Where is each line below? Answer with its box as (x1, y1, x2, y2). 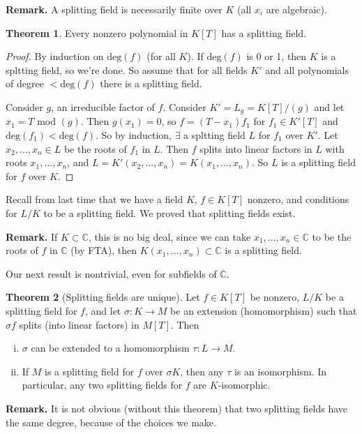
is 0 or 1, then (246, 49, 307, 63)
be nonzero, (250, 290, 300, 304)
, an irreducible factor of (51, 99, 155, 114)
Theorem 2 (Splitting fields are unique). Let (6, 290, 200, 304)
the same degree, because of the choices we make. (6, 414, 216, 429)
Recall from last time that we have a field (6, 192, 183, 207)
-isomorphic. (218, 377, 271, 392)
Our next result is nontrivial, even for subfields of (6, 266, 217, 280)
